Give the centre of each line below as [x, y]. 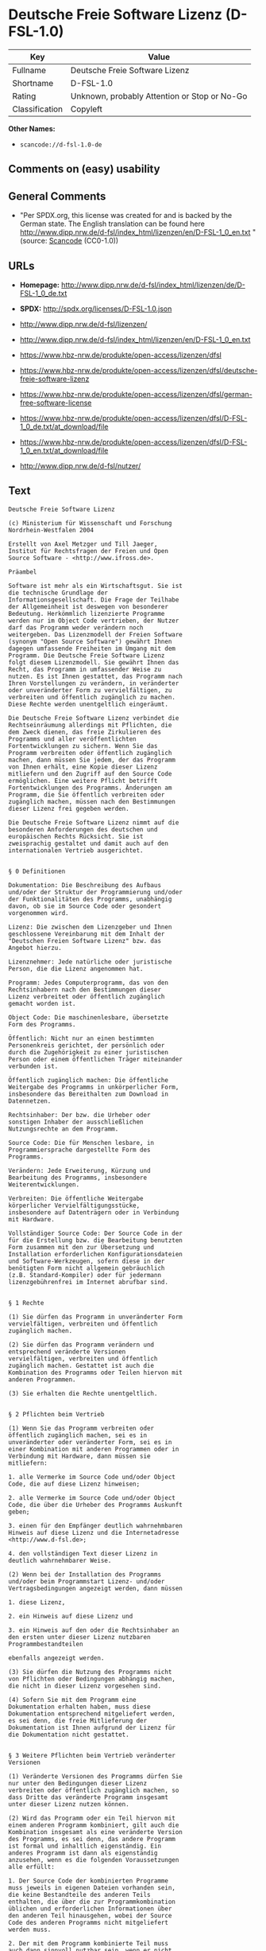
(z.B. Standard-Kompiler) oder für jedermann [85, 1275]
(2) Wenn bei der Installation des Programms [85, 1574]
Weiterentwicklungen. [44, 1184]
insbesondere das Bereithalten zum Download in [89, 1094]
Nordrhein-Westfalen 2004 [51, 530]
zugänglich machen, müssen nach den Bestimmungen [92, 801]
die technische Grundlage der [58, 593]
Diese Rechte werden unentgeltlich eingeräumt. [89, 704]
